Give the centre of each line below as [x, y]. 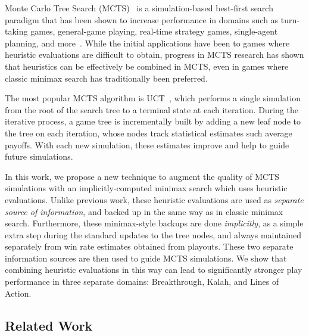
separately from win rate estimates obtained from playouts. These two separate [149, 246]
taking [16, 31]
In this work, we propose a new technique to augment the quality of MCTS [142, 176]
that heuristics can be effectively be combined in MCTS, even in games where [147, 66]
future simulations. [39, 156]
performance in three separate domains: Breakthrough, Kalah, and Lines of [142, 281]
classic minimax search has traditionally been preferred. [106, 78]
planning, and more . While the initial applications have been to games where [147, 43]
